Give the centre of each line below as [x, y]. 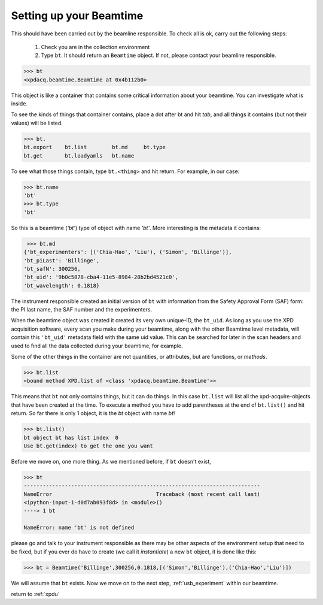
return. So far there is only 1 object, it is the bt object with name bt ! [93, 413]
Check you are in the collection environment [95, 47]
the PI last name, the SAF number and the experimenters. [82, 310]
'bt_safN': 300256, [52, 269]
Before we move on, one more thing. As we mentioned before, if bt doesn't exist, [111, 461]
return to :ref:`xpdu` [35, 594]
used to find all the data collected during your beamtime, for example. [97, 346]
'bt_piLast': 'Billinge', [62, 260]
